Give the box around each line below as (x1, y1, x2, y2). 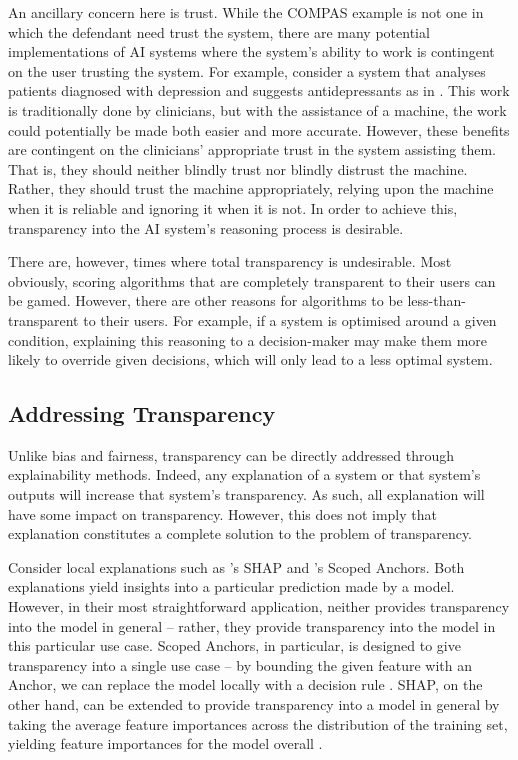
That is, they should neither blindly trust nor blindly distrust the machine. (8, 158, 468, 179)
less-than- (407, 290, 466, 311)
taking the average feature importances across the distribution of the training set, (8, 713, 508, 734)
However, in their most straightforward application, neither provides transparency (8, 596, 510, 617)
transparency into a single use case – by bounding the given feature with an (8, 654, 472, 675)
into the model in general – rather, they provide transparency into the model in (8, 615, 496, 636)
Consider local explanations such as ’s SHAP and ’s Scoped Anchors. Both (8, 556, 465, 577)
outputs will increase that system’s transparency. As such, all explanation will (8, 484, 485, 505)
